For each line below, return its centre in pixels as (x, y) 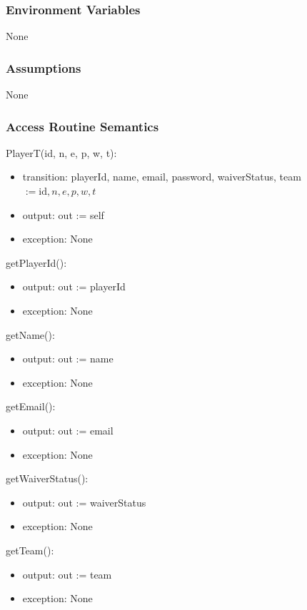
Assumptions (44, 67)
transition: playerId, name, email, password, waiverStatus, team (162, 177)
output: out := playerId (74, 286)
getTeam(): (30, 550)
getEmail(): (31, 406)
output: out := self (63, 214)
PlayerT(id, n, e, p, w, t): (61, 152)
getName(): (30, 334)
